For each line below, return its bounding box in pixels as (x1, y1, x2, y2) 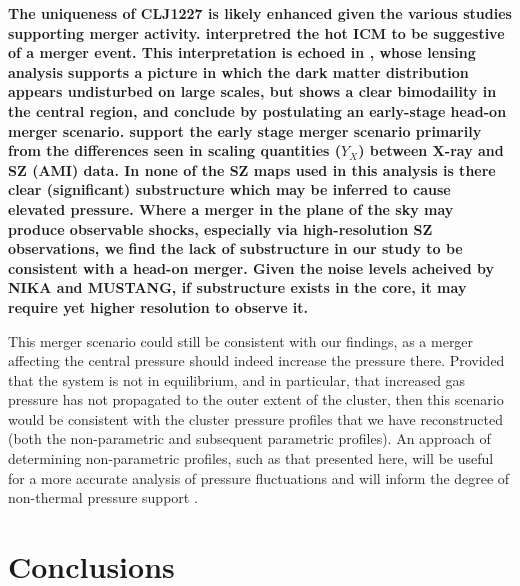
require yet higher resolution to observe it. (8, 296, 309, 317)
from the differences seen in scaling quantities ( (8, 140, 342, 161)
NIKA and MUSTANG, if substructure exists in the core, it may (8, 277, 467, 298)
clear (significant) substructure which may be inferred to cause (8, 179, 451, 200)
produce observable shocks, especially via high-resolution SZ (8, 218, 433, 239)
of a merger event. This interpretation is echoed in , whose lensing (8, 42, 476, 63)
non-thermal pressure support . (8, 487, 198, 508)
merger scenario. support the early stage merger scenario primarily (8, 120, 482, 141)
